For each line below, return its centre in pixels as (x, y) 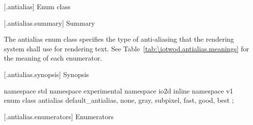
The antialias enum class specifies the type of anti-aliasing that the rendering (119, 39)
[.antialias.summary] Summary (49, 23)
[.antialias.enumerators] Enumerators (59, 116)
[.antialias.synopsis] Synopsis (47, 74)
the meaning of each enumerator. (53, 58)
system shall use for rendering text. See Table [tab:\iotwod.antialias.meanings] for (126, 48)
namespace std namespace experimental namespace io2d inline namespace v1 (119, 90)
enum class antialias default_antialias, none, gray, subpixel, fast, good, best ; (119, 100)
